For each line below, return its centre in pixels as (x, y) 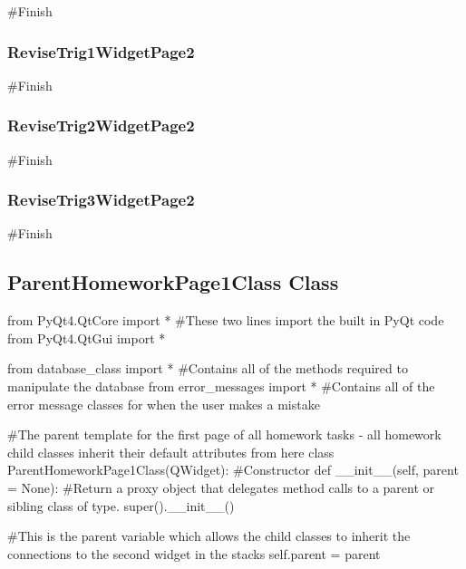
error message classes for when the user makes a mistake (164, 404)
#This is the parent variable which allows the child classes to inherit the (209, 536)
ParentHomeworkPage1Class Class (173, 282)
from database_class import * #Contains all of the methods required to (208, 368)
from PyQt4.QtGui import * (87, 338)
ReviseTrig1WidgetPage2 (101, 51)
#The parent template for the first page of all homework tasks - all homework (224, 434)
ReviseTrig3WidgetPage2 (101, 200)
